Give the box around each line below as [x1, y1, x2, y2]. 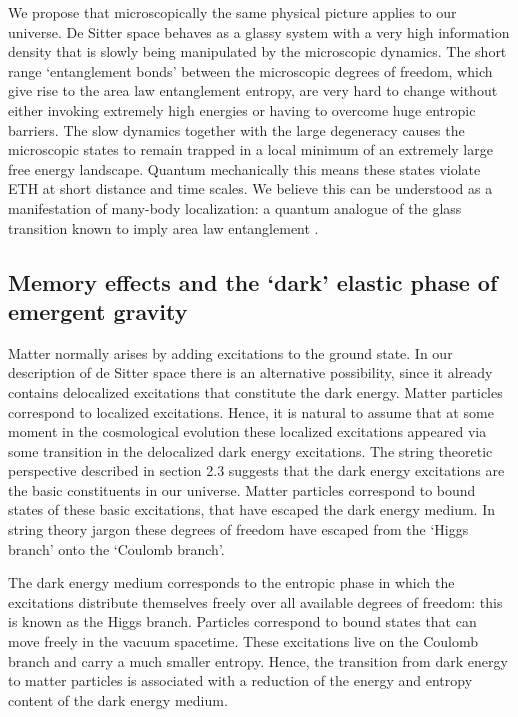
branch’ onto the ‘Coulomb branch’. [8, 538, 225, 559]
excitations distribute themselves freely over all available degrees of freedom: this [8, 591, 503, 612]
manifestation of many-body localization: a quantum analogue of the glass [8, 197, 462, 218]
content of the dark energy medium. [8, 689, 228, 710]
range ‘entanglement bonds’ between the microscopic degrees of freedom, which [8, 60, 493, 81]
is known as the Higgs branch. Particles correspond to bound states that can [8, 611, 477, 632]
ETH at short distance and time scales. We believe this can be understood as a [8, 178, 493, 199]
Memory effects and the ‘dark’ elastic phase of [8, 266, 498, 297]
